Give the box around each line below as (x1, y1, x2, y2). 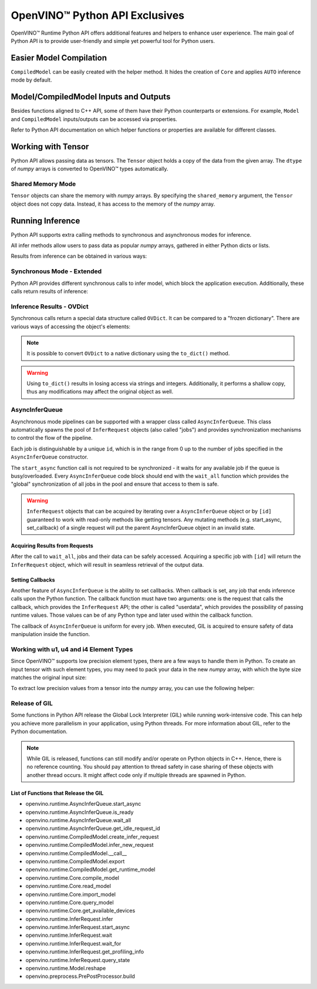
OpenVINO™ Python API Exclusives (11, 9, 185, 22)
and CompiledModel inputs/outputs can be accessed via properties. (11, 115, 177, 123)
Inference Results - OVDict (11, 302, 89, 311)
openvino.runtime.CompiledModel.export (25, 857, 125, 864)
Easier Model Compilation (11, 53, 107, 63)
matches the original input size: (11, 674, 87, 681)
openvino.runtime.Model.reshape (25, 965, 106, 972)
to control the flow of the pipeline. (11, 435, 93, 442)
